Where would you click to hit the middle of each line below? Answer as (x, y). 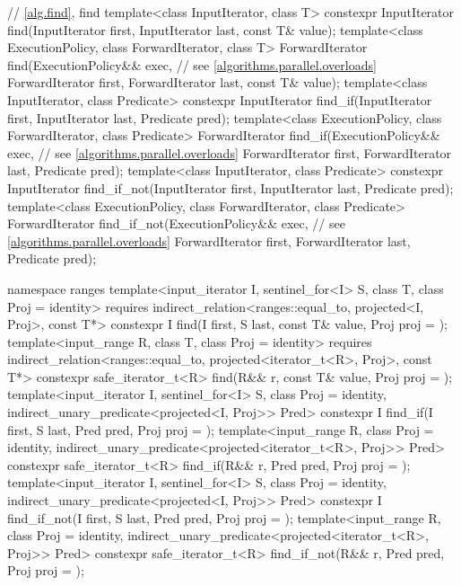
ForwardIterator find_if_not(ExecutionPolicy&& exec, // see (176, 223)
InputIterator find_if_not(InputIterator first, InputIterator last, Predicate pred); (230, 187)
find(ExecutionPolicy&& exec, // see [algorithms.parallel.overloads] (192, 64)
